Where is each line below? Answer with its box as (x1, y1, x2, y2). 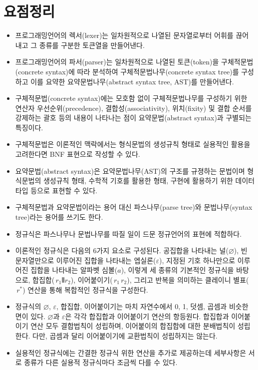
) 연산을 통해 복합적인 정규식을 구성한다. (22, 284, 148, 295)
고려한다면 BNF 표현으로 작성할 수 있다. (15, 149, 140, 159)
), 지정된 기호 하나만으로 (159, 255, 236, 265)
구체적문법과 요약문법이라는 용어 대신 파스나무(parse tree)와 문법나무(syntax (15, 202, 253, 212)
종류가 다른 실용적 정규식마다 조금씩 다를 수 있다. (24, 357, 178, 368)
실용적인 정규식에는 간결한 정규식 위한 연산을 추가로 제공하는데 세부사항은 (15, 347, 247, 358)
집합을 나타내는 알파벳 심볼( (30, 265, 118, 275)
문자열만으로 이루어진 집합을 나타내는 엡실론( (15, 255, 156, 265)
